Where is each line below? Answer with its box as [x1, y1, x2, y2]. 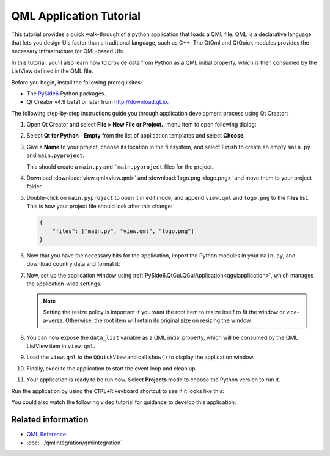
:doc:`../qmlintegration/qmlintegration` [26, 439, 122, 446]
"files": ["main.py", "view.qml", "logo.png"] [52, 227, 195, 235]
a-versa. [43, 317, 64, 324]
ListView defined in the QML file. [11, 67, 94, 75]
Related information [11, 414, 89, 425]
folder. [26, 183, 43, 190]
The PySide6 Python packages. [26, 89, 106, 97]
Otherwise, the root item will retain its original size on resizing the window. [65, 317, 252, 324]
